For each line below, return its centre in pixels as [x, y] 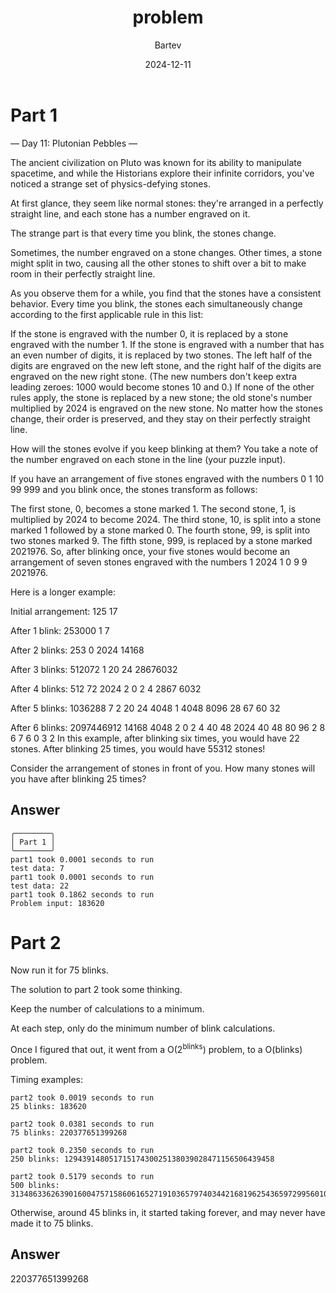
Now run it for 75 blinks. [59, 970]
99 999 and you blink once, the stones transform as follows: [134, 489]
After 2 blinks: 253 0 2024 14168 [77, 650]
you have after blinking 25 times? [78, 778]
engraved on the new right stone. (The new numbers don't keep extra [154, 376]
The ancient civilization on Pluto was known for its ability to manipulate [156, 162]
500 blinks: [35, 1186]
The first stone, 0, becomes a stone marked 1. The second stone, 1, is [153, 508]
